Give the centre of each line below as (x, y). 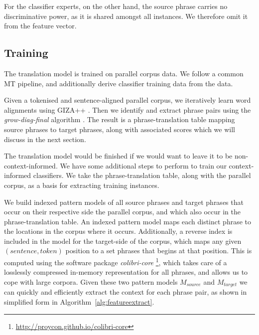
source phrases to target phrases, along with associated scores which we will (120, 129)
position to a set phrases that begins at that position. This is (159, 251)
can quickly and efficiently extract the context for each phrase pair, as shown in (126, 292)
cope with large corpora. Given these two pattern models (91, 281)
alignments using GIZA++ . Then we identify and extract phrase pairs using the (128, 109)
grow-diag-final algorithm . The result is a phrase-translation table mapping (120, 119)
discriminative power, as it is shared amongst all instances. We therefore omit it (126, 16)
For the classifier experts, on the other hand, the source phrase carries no (116, 6)
